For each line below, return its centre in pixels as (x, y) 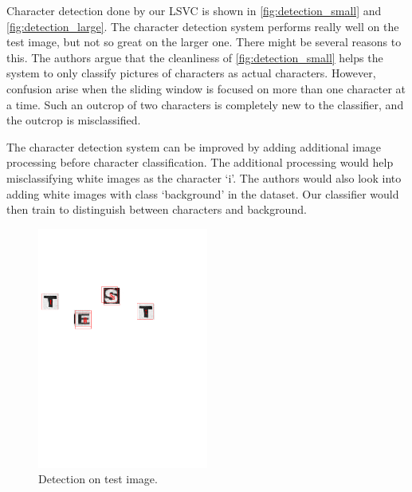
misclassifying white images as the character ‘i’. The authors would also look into (204, 177)
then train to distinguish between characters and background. (157, 209)
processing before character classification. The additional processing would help (200, 162)
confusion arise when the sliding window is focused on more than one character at (206, 88)
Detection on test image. (98, 479)
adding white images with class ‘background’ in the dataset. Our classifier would (203, 193)
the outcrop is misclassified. (74, 120)
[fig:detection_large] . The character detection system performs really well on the (203, 26)
